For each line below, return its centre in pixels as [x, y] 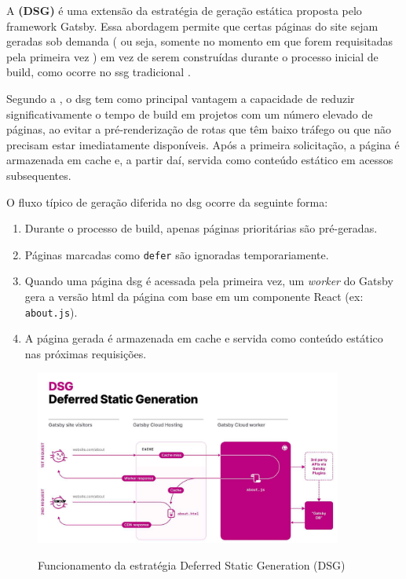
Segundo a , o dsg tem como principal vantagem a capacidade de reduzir [181, 98]
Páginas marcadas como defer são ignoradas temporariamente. [177, 254]
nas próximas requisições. [86, 353]
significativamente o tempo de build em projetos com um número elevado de [190, 114]
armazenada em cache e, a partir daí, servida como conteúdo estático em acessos [200, 160]
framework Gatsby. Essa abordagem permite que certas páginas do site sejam [192, 26]
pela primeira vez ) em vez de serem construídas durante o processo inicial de [192, 56]
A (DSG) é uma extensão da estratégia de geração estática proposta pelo [184, 10]
